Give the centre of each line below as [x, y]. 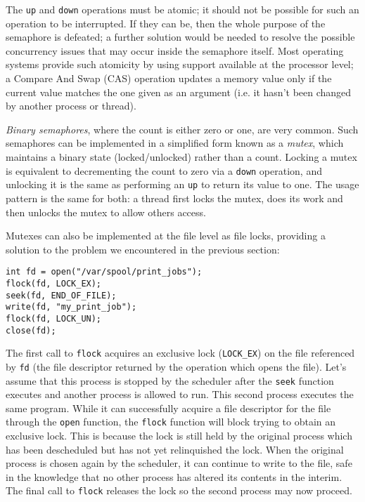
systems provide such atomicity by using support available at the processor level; [180, 64]
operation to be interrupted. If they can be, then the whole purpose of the [166, 23]
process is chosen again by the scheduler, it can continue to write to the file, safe [179, 463]
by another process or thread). [71, 106]
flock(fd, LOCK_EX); [54, 283]
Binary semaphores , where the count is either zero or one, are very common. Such [182, 129]
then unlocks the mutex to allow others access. [106, 212]
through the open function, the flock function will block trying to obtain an [171, 422]
